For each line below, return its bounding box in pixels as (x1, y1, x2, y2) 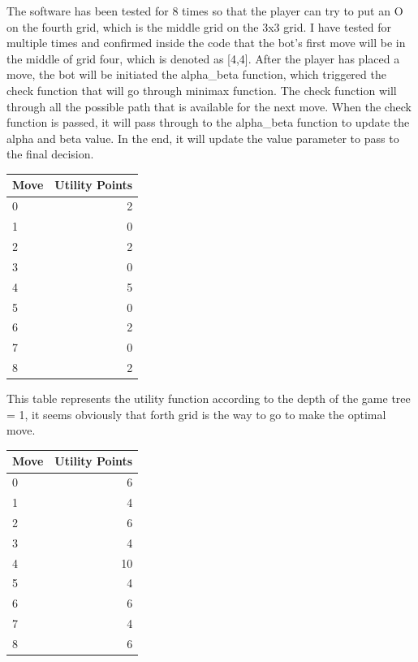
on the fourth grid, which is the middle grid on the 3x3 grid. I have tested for (6, 18, 392, 35)
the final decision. (6, 145, 94, 162)
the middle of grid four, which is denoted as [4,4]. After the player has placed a (6, 50, 400, 67)
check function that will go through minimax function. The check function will (6, 81, 397, 98)
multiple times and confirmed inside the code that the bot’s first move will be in (6, 34, 406, 51)
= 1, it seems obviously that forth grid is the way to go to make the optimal (6, 405, 386, 422)
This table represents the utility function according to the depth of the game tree (6, 390, 411, 407)
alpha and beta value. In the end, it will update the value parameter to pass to (6, 129, 399, 146)
